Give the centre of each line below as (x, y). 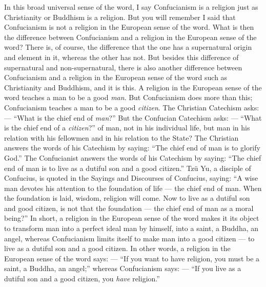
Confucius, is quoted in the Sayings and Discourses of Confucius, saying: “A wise (131, 178)
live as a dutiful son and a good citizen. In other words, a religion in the (117, 248)
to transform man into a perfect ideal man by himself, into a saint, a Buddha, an (131, 228)
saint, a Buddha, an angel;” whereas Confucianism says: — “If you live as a (123, 268)
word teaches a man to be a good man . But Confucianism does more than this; (128, 97)
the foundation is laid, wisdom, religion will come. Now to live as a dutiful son (127, 198)
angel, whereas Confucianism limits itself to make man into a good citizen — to (129, 238)
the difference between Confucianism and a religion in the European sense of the (130, 37)
